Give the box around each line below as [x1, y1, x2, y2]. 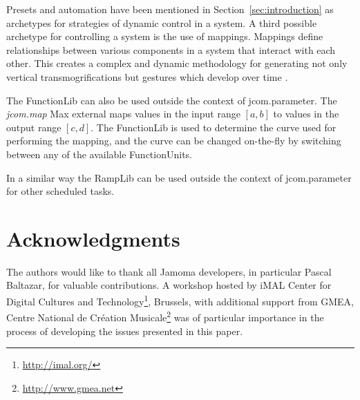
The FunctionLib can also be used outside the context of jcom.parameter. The [6, 93, 337, 107]
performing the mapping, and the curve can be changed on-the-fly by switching [6, 133, 341, 148]
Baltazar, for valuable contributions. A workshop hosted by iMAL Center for [6, 278, 332, 292]
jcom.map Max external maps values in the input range [6, 106, 240, 121]
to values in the [273, 106, 339, 121]
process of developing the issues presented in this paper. [6, 323, 243, 338]
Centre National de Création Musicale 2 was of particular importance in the [6, 308, 324, 324]
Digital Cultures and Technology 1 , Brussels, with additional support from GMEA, [6, 292, 354, 308]
